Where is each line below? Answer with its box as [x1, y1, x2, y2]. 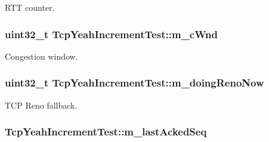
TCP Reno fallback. [5, 98, 78, 111]
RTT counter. [5, 1, 55, 13]
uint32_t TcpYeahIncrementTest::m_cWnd [5, 26, 218, 41]
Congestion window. [5, 50, 78, 62]
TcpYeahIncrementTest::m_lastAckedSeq [5, 124, 207, 139]
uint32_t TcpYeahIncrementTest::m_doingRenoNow [5, 75, 264, 90]
